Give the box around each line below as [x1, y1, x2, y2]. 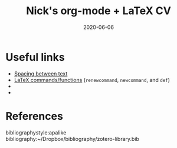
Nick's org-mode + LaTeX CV [25, 4, 172, 18]
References [5, 109, 63, 123]
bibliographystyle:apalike [5, 129, 67, 136]
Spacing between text [14, 70, 68, 77]
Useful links [5, 50, 65, 64]
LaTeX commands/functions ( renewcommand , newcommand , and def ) [14, 76, 171, 83]
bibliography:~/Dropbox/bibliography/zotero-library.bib [5, 135, 140, 142]
